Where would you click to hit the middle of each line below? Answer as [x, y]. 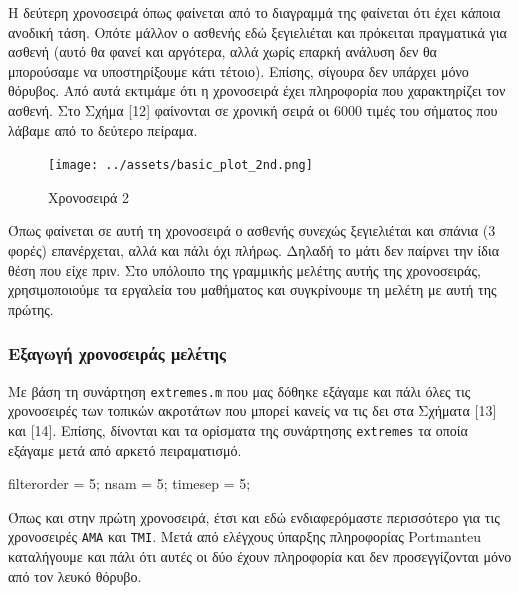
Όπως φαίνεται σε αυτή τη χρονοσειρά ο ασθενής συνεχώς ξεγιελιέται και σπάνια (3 [252, 230]
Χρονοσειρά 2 [88, 196]
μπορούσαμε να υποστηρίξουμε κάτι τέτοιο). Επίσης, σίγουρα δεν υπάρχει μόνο [238, 70]
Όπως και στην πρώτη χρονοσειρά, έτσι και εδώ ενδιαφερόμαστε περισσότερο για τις [254, 516]
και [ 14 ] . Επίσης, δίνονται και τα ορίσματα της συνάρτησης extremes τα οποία [238, 429]
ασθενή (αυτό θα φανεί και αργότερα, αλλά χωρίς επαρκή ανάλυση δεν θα [222, 51]
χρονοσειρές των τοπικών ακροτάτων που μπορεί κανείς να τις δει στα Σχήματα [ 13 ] [252, 410]
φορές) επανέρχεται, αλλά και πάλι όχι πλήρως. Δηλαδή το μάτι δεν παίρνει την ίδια [254, 250]
